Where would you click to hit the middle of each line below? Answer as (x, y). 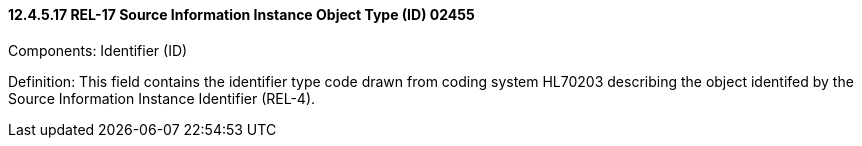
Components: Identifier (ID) (98, 50)
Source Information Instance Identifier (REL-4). (162, 98)
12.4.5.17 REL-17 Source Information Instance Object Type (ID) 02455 (241, 14)
